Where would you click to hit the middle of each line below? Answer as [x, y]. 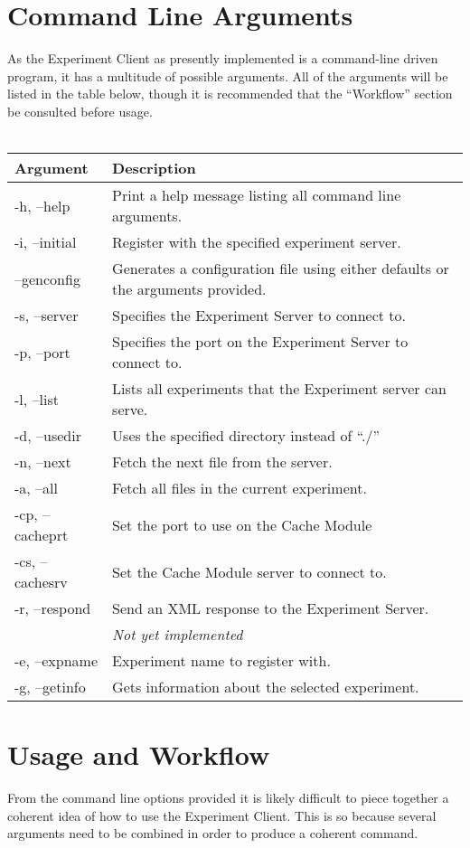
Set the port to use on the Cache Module [242, 524]
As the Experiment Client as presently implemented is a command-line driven [223, 58]
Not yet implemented [178, 635]
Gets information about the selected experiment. [266, 687]
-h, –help [42, 205]
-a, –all [37, 488]
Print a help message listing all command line [257, 195]
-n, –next [43, 462]
